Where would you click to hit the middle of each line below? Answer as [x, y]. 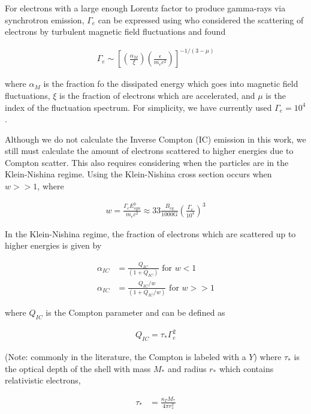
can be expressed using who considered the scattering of [201, 19]
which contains [246, 368]
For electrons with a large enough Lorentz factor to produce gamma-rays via [145, 8]
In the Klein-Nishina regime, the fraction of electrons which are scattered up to [150, 233]
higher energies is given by [53, 245]
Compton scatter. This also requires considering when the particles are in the [147, 162]
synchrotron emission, [45, 19]
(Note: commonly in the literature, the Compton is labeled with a [126, 357]
